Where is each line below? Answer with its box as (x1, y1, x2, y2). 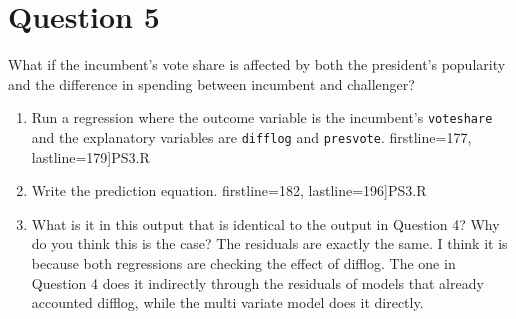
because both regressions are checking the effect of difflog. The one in (31, 253, 456, 273)
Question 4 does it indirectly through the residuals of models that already (31, 272, 484, 293)
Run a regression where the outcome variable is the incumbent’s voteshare (31, 107, 493, 128)
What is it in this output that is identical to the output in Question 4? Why (31, 213, 500, 234)
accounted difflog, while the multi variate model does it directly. (31, 292, 424, 313)
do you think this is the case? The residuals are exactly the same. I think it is (31, 233, 508, 254)
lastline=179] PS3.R (31, 146, 150, 167)
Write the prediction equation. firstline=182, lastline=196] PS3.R (31, 180, 427, 201)
